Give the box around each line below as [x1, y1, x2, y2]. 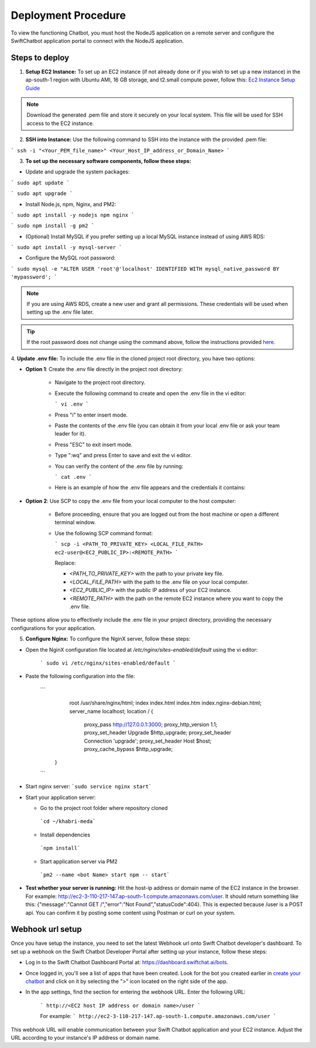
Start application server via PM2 [40, 858, 118, 865]
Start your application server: [25, 794, 96, 801]
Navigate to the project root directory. [54, 379, 146, 386]
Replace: [54, 560, 76, 567]
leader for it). [54, 430, 86, 437]
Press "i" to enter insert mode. [54, 411, 128, 418]
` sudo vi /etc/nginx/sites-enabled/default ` [40, 659, 176, 666]
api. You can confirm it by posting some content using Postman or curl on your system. [25, 909, 236, 916]
